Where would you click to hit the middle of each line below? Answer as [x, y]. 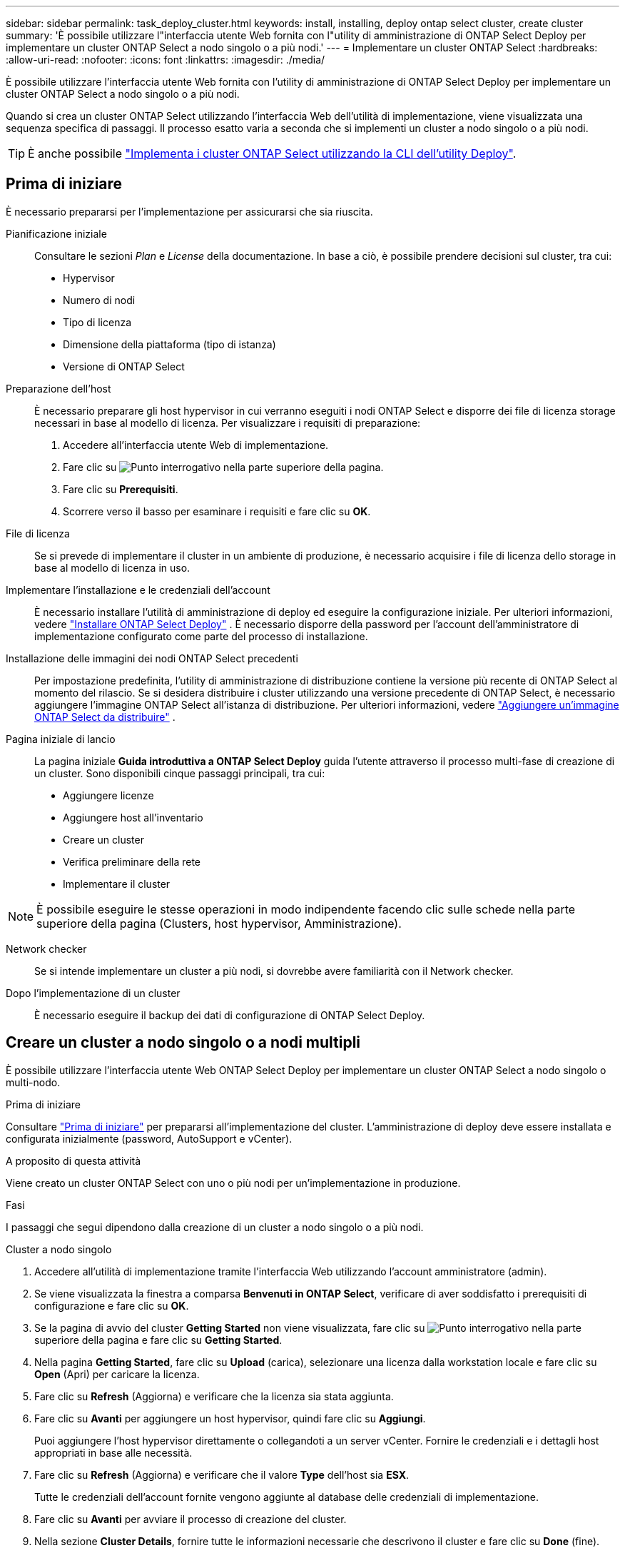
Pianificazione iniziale [56, 233]
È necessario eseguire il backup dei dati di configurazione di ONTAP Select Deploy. [230, 1015]
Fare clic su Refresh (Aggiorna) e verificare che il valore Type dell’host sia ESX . [222, 1474]
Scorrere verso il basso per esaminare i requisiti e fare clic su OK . [217, 511]
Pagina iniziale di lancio [61, 739]
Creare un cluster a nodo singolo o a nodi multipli [183, 1043]
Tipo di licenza [97, 322]
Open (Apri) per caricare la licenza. [117, 1374]
